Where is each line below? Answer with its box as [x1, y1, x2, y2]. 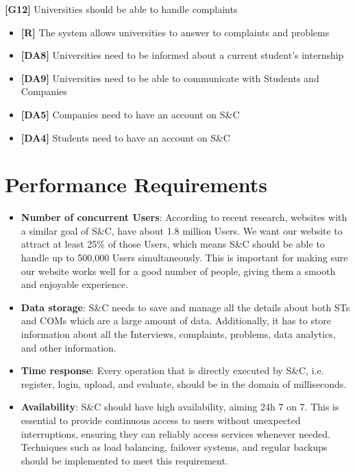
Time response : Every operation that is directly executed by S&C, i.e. [21, 363, 324, 378]
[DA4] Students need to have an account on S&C [21, 130, 230, 144]
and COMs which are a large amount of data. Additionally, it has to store [21, 313, 332, 328]
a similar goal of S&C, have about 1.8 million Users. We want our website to [21, 223, 343, 237]
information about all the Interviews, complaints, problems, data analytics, [21, 327, 336, 341]
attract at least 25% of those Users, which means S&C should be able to [21, 237, 325, 251]
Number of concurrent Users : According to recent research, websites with [21, 210, 347, 224]
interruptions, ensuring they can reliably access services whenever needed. [21, 426, 330, 441]
